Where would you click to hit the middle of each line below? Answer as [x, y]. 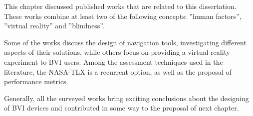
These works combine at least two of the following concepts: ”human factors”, [123, 16]
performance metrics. [36, 81]
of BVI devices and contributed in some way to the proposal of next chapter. [122, 108]
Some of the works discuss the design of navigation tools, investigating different [125, 42]
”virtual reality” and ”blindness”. [54, 26]
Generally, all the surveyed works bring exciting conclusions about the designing [126, 98]
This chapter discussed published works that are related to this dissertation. [120, 6]
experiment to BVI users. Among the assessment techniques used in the [114, 61]
